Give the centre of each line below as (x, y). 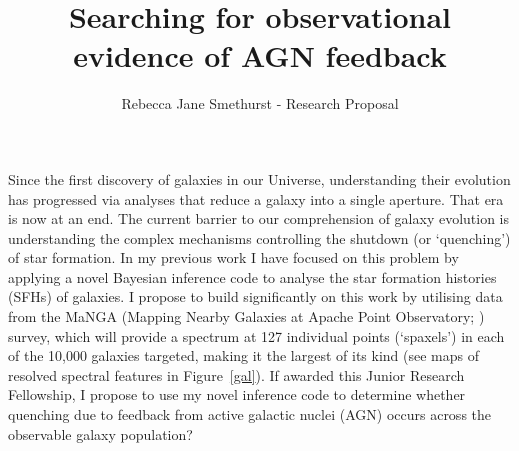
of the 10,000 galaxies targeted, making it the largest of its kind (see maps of (243, 355)
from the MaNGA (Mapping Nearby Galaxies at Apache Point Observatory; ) (246, 316)
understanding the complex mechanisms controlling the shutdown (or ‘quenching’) (259, 237)
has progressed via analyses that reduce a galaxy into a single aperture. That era (256, 198)
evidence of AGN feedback (260, 55)
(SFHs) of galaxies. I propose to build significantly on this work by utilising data (255, 296)
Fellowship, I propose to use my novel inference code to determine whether (237, 394)
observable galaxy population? (100, 433)
